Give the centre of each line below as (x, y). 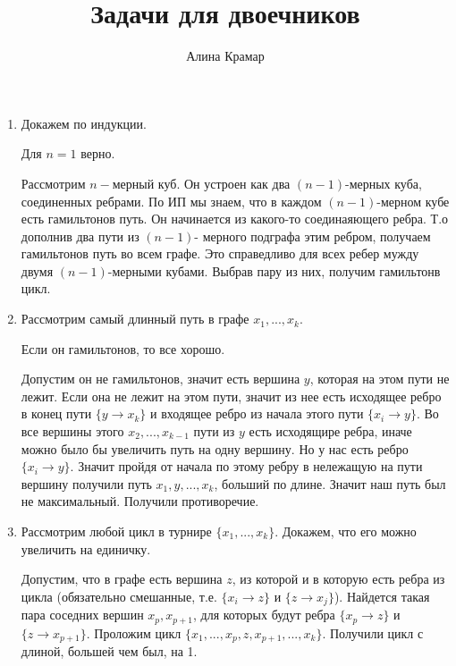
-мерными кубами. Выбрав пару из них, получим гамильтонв (274, 270)
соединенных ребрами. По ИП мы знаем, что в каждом (171, 201)
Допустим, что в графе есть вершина (122, 579)
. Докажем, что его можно (346, 531)
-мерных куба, (383, 183)
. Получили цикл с (373, 632)
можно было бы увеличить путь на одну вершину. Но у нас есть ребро (215, 448)
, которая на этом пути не (380, 379)
